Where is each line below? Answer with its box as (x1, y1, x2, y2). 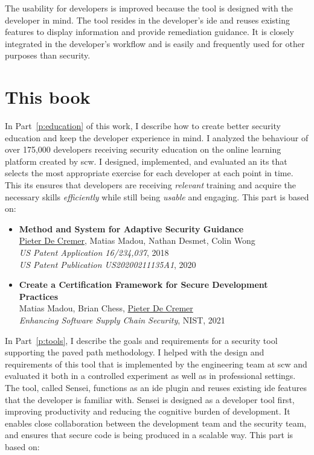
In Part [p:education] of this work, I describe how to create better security (5, 119, 281, 132)
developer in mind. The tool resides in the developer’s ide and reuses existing (5, 13, 290, 26)
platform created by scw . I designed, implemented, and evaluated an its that (5, 154, 287, 167)
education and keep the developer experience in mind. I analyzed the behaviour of (5, 131, 309, 144)
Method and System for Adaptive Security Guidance (19, 222, 244, 235)
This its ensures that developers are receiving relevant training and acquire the (5, 179, 296, 191)
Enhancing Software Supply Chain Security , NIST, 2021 (19, 314, 225, 326)
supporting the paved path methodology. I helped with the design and (5, 346, 264, 358)
